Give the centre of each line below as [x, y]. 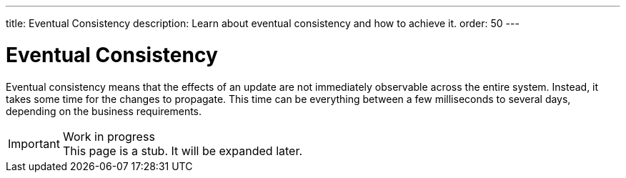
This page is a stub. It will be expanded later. [183, 150]
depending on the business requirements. [104, 111]
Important [34, 143]
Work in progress [109, 136]
